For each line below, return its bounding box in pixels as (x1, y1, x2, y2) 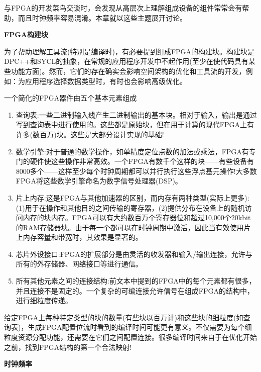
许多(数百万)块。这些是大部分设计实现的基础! (16, 129, 164, 139)
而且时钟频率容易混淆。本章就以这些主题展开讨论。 (18, 12, 187, 23)
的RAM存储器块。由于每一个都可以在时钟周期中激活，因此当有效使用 (16, 222, 244, 232)
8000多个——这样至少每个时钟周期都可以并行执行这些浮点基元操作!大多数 (16, 165, 257, 176)
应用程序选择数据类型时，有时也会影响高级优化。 (25, 75, 187, 86)
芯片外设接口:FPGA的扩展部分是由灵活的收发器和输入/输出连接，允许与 (16, 248, 252, 259)
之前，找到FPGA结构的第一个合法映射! (4, 341, 132, 352)
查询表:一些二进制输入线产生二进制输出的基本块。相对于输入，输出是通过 (16, 109, 257, 120)
